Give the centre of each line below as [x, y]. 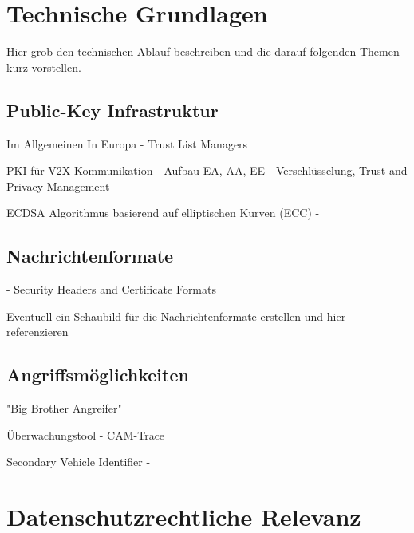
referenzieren [37, 332]
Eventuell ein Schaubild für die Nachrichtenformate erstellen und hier [176, 316]
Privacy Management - [62, 186]
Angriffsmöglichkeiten [98, 375]
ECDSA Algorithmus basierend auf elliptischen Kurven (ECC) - [163, 213]
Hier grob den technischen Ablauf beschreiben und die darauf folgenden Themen [203, 51]
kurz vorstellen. [44, 67]
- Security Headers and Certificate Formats [111, 289]
